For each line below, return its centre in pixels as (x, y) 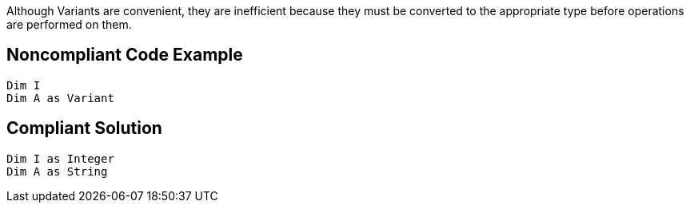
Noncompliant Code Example (125, 55)
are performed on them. (69, 24)
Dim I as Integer (60, 158)
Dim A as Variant (60, 98)
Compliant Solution (84, 128)
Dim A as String (57, 171)
